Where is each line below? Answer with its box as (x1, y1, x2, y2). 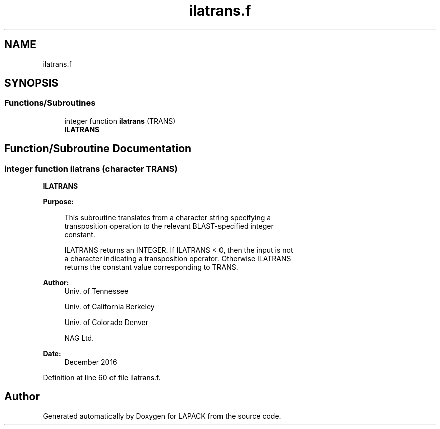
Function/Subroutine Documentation (4, 142, 192, 155)
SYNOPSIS (4, 77, 59, 90)
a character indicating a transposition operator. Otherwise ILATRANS (64, 254, 291, 263)
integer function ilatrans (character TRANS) (4, 163, 178, 174)
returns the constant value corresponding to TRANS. (64, 263, 238, 272)
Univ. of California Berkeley (64, 302, 155, 311)
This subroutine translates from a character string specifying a (64, 213, 271, 222)
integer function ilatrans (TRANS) (64, 116, 176, 125)
